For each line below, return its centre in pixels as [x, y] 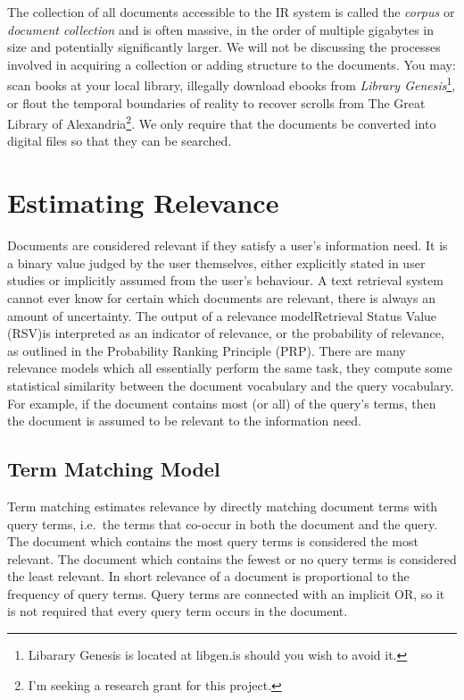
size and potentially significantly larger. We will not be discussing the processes [224, 47]
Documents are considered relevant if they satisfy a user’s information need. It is [228, 245]
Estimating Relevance [143, 202]
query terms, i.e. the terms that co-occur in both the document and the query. [223, 523]
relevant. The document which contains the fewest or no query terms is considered [232, 558]
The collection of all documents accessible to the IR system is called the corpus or [231, 12]
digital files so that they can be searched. [120, 141]
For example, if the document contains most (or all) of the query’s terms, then [222, 403]
